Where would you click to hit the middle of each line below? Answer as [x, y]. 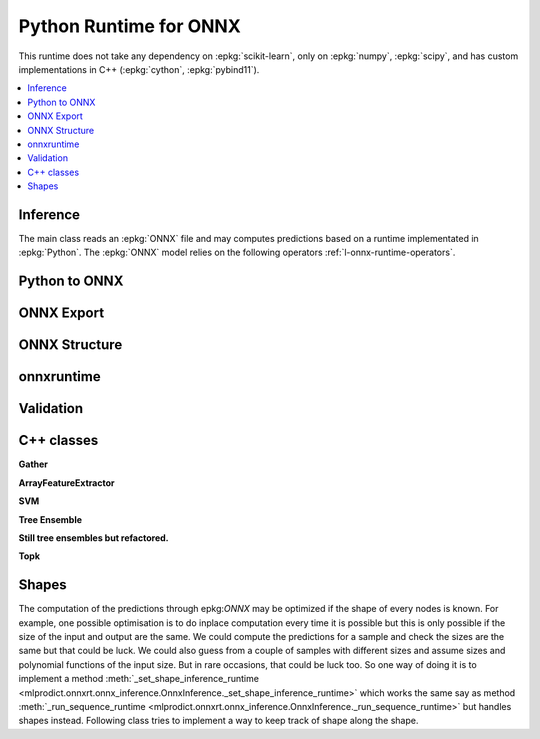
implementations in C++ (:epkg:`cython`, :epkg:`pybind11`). [139, 69]
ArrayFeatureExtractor [66, 482]
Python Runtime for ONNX [130, 26]
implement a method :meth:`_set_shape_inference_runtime [139, 679]
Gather [33, 464]
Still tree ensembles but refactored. [93, 537]
